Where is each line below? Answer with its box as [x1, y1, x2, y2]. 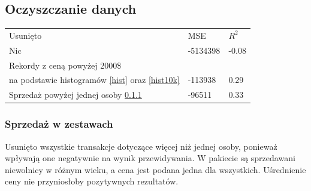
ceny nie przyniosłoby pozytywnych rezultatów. [5, 175, 179, 187]
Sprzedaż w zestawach [5, 116, 113, 131]
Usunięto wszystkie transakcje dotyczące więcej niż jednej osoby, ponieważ [5, 140, 277, 152]
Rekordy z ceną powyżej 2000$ [9, 58, 122, 71]
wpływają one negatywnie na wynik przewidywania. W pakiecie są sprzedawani [5, 152, 295, 164]
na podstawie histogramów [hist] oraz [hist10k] [9, 73, 180, 86]
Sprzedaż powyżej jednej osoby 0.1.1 [9, 88, 142, 101]
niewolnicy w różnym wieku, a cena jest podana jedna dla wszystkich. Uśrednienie [5, 163, 306, 175]
